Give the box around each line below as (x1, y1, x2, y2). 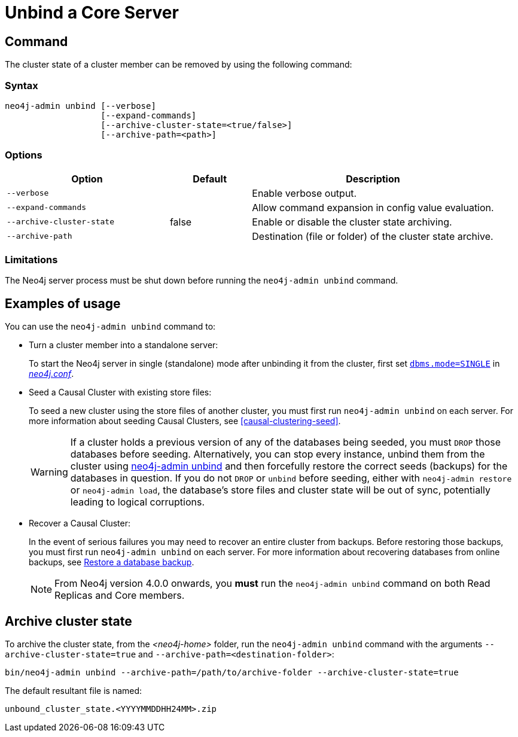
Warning (31, 466, 68, 479)
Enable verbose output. (252, 187, 357, 199)
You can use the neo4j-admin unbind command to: (5, 321, 216, 332)
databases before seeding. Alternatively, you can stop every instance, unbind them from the (70, 448, 485, 461)
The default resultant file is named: (5, 686, 142, 696)
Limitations (5, 254, 58, 266)
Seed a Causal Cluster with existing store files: (29, 387, 212, 398)
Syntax (5, 79, 38, 92)
